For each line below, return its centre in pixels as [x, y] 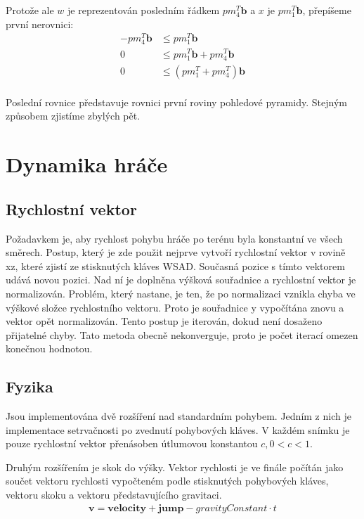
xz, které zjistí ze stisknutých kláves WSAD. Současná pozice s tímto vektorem [175, 265]
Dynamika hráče [87, 164]
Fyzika [30, 386]
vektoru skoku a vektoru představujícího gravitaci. [114, 495]
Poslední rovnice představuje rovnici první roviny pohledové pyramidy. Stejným [176, 102]
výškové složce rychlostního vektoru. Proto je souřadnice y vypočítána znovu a [175, 307]
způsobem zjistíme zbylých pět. [73, 116]
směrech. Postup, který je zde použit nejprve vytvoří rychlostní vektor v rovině [176, 252]
